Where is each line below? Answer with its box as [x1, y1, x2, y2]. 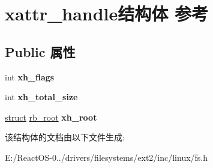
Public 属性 [5, 42, 76, 61]
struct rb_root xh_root [5, 110, 97, 123]
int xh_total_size [5, 91, 78, 103]
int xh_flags [5, 70, 55, 83]
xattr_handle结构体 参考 [5, 1, 209, 26]
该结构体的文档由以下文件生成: [5, 131, 125, 143]
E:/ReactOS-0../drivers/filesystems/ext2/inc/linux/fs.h [5, 151, 208, 163]
